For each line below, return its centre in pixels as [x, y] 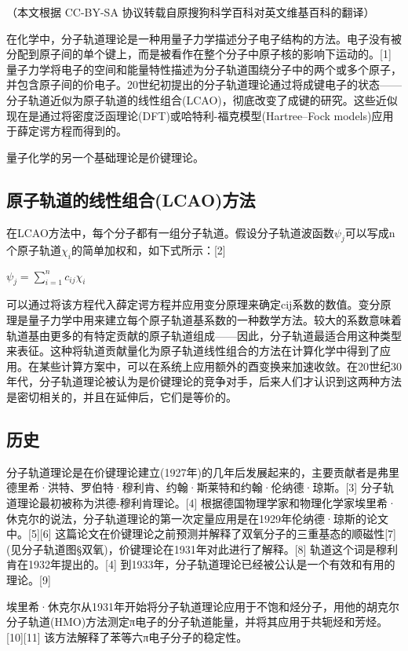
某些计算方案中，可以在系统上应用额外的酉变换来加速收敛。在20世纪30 [220, 366]
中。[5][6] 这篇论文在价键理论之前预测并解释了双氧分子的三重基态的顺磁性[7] [202, 534]
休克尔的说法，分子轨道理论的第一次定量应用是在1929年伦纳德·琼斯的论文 [197, 518]
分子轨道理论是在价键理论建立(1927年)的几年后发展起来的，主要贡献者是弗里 [203, 472]
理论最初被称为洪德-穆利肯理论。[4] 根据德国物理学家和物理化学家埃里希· [206, 502]
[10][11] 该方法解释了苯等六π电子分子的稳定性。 [127, 636]
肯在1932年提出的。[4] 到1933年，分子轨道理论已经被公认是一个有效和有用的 [201, 564]
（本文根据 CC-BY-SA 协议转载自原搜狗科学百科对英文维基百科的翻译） [191, 12]
